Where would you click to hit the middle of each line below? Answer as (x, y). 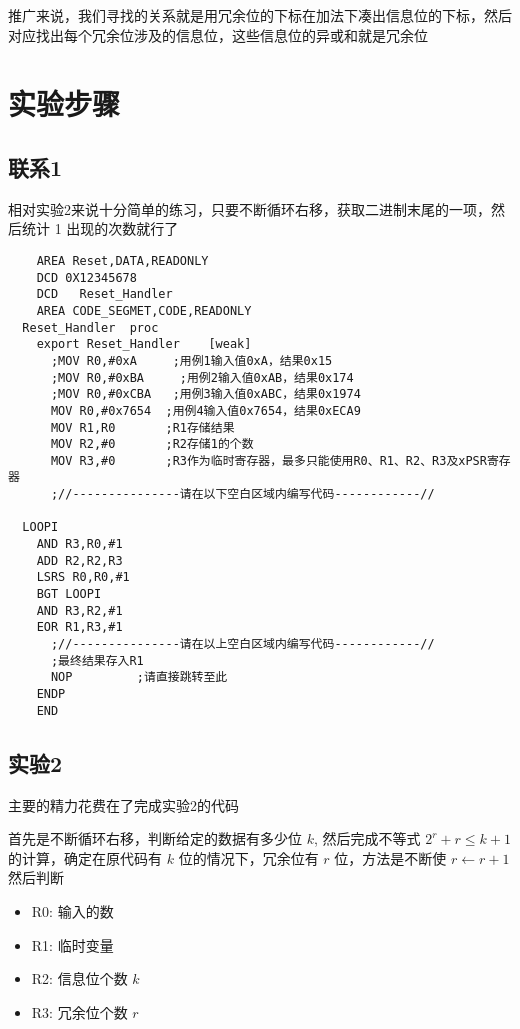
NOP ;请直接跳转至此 (139, 677)
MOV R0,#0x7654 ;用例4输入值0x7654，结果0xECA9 (205, 410)
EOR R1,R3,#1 (79, 627)
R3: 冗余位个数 (79, 1011)
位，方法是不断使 (390, 857)
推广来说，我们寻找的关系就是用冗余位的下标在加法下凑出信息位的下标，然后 (260, 15)
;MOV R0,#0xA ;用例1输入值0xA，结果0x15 (191, 360)
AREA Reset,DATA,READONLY (122, 260)
